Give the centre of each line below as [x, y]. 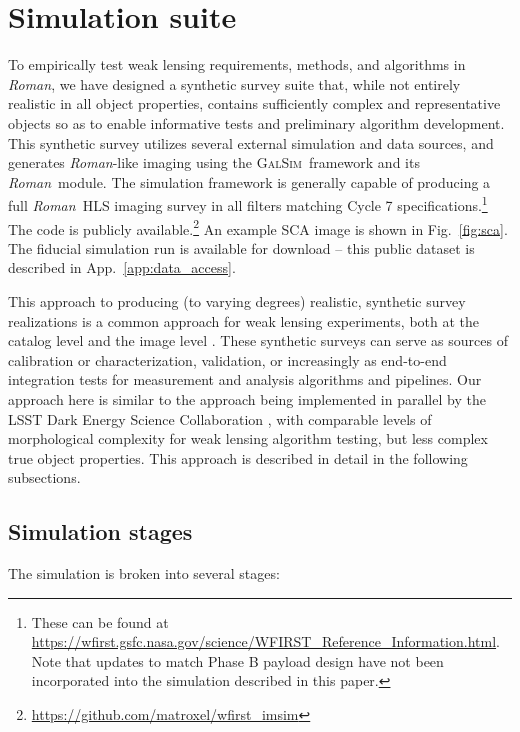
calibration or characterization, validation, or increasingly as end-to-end [227, 359]
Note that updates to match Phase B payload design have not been [237, 660]
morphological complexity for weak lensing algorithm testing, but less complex [248, 438]
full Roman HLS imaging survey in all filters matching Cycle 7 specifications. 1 [248, 203]
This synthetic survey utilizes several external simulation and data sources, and [251, 142]
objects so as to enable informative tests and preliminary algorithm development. [256, 122]
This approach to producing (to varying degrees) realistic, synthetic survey [237, 300]
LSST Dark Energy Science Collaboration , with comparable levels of [220, 418]
